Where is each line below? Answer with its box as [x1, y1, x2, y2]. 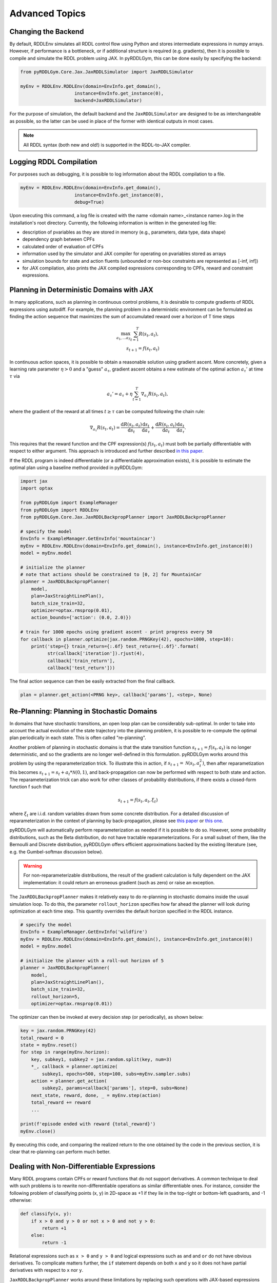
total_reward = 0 [20, 1035, 64, 1041]
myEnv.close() [20, 1128, 56, 1134]
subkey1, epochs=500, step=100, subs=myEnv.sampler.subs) [42, 1071, 191, 1077]
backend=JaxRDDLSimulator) [74, 98, 142, 104]
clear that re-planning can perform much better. [9, 1149, 111, 1155]
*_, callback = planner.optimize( [31, 1064, 118, 1070]
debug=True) [74, 199, 105, 205]
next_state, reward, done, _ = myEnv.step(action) [31, 1092, 161, 1098]
